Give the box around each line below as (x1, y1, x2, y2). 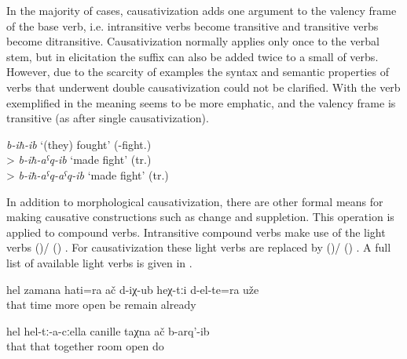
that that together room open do (6, 338, 164, 354)
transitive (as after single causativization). (6, 110, 209, 126)
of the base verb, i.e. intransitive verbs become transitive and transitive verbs (6, 17, 379, 34)
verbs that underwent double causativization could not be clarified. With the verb (6, 78, 401, 95)
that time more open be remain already (6, 296, 196, 313)
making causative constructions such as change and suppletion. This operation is (6, 209, 394, 225)
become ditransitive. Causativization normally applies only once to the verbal (6, 33, 379, 49)
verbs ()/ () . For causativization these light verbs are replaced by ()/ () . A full (6, 239, 391, 256)
